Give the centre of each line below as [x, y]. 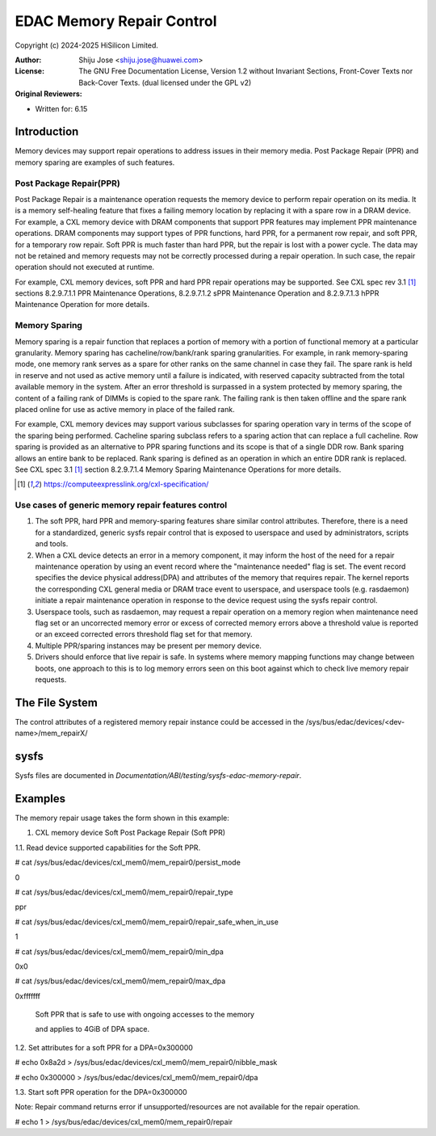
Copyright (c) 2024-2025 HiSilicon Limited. [87, 45]
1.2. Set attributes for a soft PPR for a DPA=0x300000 [104, 1047]
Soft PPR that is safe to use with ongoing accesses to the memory [145, 1015]
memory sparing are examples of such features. [95, 162]
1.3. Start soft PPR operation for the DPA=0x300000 [101, 1092]
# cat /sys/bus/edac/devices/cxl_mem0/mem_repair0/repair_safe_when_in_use [147, 922]
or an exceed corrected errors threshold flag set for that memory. [144, 634]
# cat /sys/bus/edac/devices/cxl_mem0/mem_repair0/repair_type [124, 892]
